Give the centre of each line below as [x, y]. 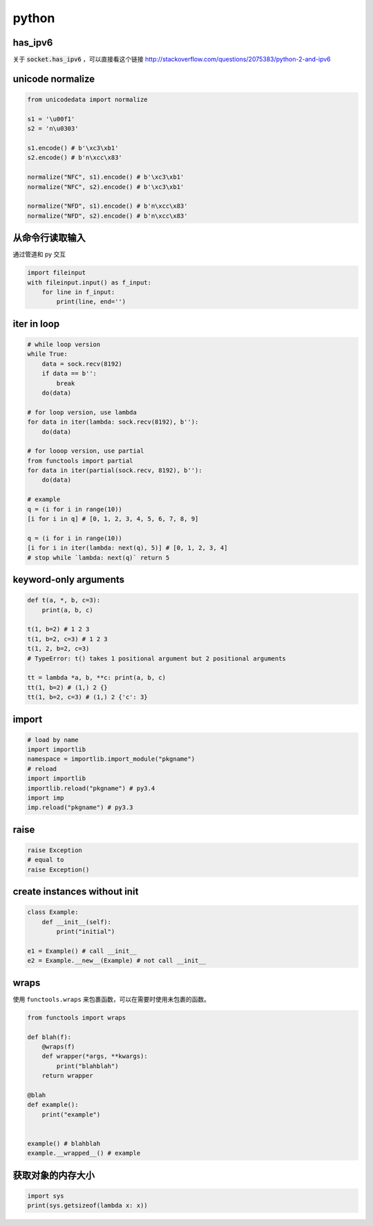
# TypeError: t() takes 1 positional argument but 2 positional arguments [157, 658]
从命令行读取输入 [49, 238]
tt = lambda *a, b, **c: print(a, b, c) [96, 678]
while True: [48, 354]
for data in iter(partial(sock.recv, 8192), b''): [115, 470]
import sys [46, 1196]
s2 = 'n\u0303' [53, 129]
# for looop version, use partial [86, 451]
